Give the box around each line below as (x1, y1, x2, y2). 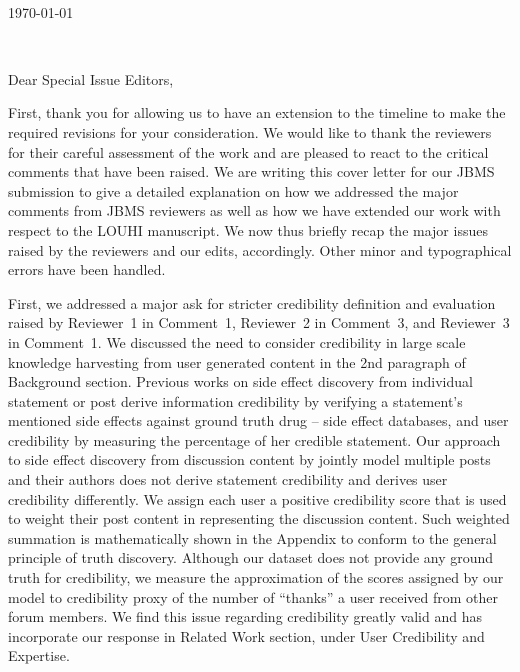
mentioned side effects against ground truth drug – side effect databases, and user (8, 410, 509, 431)
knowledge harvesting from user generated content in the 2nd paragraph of (8, 351, 466, 372)
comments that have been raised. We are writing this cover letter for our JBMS (8, 161, 495, 182)
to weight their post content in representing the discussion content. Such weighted (8, 508, 510, 529)
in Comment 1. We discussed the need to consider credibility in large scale (8, 331, 466, 352)
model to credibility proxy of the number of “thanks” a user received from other (8, 586, 499, 607)
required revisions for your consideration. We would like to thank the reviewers (8, 121, 492, 142)
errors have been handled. (8, 259, 166, 280)
